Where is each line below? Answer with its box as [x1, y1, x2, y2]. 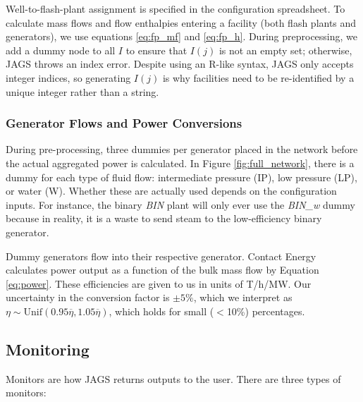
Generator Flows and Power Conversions [6, 114, 242, 132]
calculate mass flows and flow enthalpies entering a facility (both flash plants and [6, 15, 357, 30]
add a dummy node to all [6, 42, 116, 57]
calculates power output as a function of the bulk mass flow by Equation [6, 262, 319, 277]
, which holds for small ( [109, 303, 214, 318]
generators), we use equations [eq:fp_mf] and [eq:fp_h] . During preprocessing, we [6, 29, 358, 44]
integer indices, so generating [6, 70, 131, 85]
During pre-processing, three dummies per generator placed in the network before [6, 142, 358, 157]
